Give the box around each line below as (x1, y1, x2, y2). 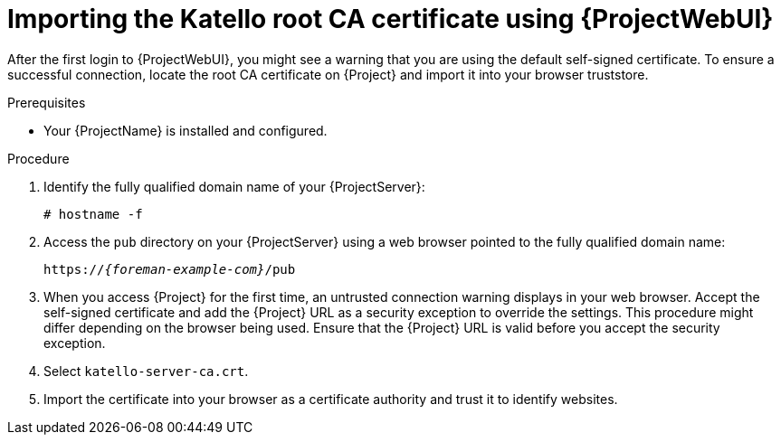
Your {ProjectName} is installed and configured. (43, 122, 328, 138)
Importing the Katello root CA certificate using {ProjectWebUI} (7, 4, 774, 34)
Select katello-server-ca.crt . (43, 362, 249, 379)
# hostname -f (43, 206, 143, 221)
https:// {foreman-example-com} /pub (43, 261, 296, 277)
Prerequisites (7, 94, 86, 110)
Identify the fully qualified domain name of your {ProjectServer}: (43, 178, 425, 194)
